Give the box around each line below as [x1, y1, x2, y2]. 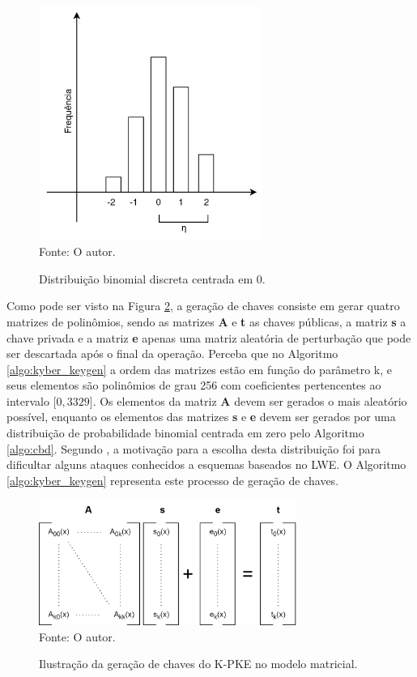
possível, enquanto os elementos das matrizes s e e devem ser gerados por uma [6, 408, 396, 425]
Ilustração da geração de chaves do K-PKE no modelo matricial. [39, 655, 358, 672]
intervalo [6, 392, 49, 409]
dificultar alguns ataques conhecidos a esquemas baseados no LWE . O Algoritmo [6, 456, 406, 473]
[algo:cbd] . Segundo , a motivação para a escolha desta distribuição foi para [6, 440, 381, 457]
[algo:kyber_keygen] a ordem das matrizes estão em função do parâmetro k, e [6, 360, 393, 377]
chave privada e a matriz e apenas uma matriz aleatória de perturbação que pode [6, 329, 411, 346]
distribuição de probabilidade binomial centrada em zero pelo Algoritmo [6, 424, 364, 441]
